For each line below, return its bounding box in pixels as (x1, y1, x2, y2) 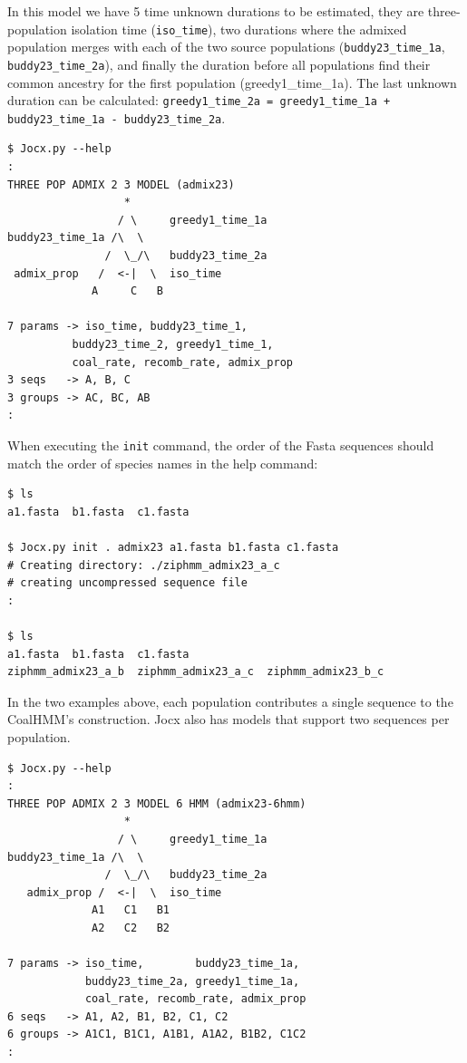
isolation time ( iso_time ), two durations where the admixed (71, 19, 407, 38)
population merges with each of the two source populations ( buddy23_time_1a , (7, 37, 445, 56)
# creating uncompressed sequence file (7, 576, 248, 590)
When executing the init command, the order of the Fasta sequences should (7, 435, 434, 454)
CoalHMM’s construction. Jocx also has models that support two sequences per (7, 710, 450, 729)
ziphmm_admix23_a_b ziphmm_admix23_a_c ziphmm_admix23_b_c (7, 665, 384, 679)
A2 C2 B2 (92, 921, 170, 934)
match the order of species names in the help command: (7, 453, 318, 472)
